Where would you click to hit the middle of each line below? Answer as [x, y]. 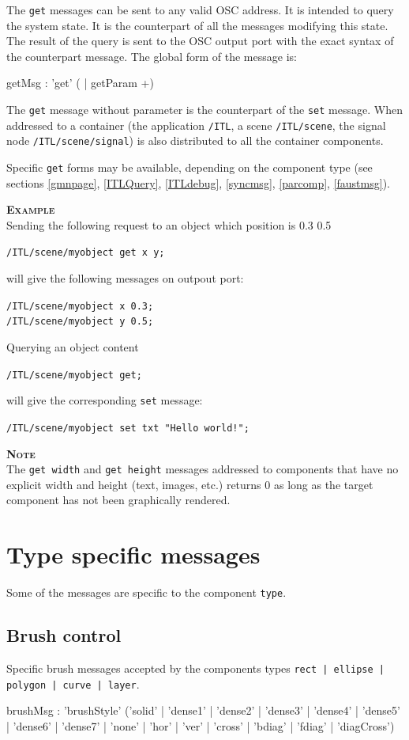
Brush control [64, 635]
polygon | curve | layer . [73, 683]
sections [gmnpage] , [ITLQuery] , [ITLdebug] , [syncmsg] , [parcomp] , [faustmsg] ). [198, 182]
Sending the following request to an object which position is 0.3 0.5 [169, 224]
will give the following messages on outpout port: [125, 278]
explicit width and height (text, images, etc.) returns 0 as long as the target [190, 484]
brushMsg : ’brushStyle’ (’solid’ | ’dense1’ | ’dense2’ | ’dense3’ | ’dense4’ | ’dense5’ [203, 710]
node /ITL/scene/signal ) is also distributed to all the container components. [195, 140]
